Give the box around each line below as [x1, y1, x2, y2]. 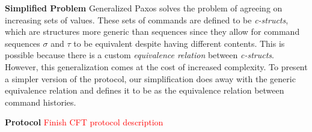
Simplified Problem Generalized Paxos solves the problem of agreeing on [5, 2, 283, 14]
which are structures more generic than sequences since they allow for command [5, 25, 300, 38]
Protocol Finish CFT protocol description [5, 116, 164, 128]
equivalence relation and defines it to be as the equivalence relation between [5, 84, 284, 97]
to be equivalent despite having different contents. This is [73, 37, 285, 49]
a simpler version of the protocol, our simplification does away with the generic [5, 72, 296, 85]
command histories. [5, 95, 76, 108]
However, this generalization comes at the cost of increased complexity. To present [5, 60, 308, 73]
